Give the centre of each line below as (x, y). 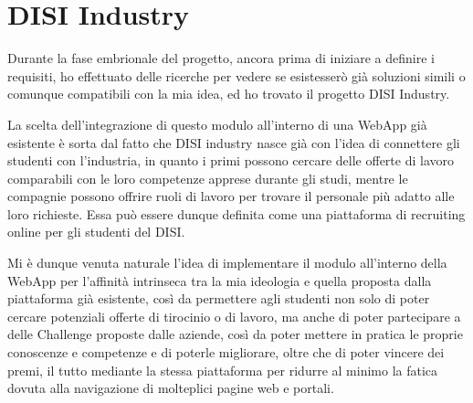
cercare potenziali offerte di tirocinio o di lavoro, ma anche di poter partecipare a (234, 316)
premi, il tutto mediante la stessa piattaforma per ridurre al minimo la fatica (223, 370)
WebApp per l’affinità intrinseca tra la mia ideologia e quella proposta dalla (220, 280)
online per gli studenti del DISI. (96, 232)
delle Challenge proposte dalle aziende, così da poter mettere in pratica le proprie (235, 334)
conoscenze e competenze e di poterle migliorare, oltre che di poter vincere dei (226, 352)
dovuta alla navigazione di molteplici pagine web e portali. (171, 388)
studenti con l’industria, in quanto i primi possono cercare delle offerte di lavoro (231, 160)
